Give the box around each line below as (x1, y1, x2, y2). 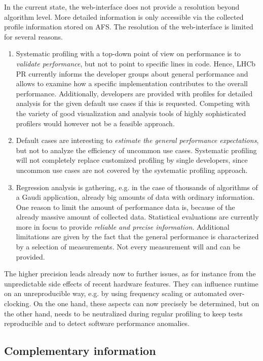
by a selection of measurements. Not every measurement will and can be (16, 241, 240, 252)
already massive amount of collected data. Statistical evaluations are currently (16, 211, 259, 222)
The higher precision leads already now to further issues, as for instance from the (4, 268, 256, 279)
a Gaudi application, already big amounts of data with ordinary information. (16, 192, 255, 202)
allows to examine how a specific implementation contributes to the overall (16, 78, 248, 89)
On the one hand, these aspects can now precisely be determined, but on (33, 298, 259, 309)
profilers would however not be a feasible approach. (16, 118, 175, 128)
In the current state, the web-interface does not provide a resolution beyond (4, 2, 240, 12)
